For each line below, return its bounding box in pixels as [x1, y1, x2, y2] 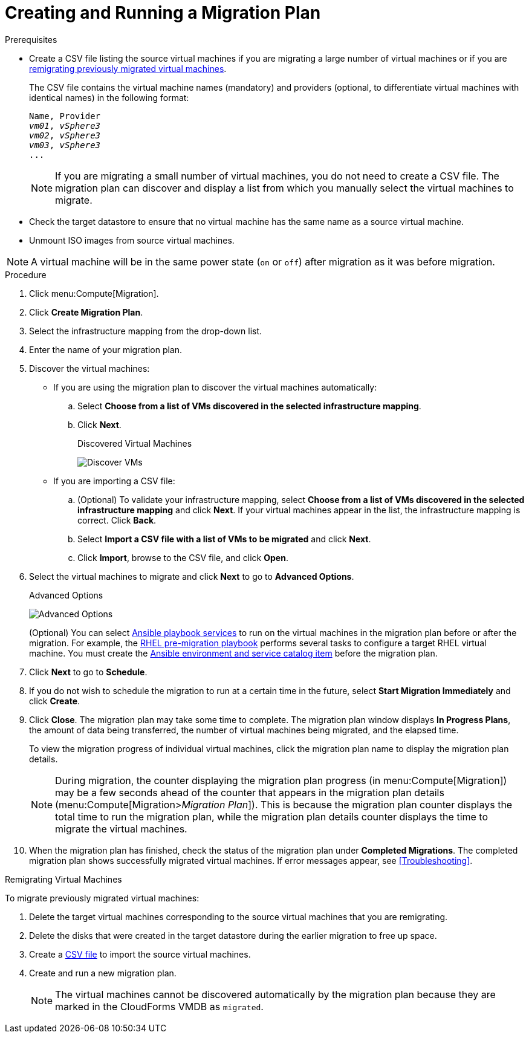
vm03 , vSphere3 [29, 140, 101, 150]
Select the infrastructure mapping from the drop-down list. [29, 325, 262, 336]
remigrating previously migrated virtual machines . [29, 63, 227, 74]
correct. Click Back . [77, 514, 157, 525]
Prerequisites [5, 34, 57, 45]
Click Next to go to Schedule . [29, 666, 148, 677]
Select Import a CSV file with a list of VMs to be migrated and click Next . [77, 533, 371, 544]
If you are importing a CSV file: [53, 475, 175, 486]
